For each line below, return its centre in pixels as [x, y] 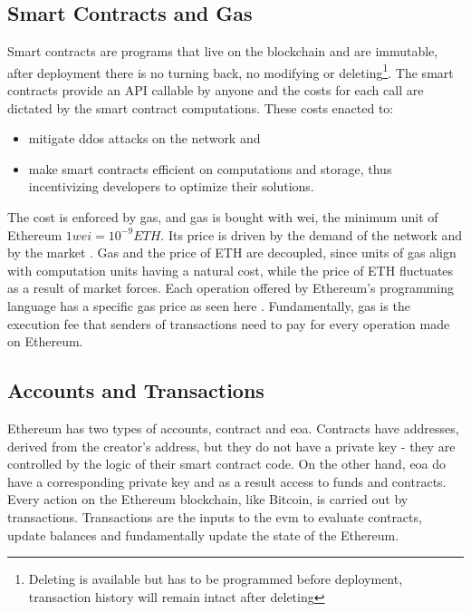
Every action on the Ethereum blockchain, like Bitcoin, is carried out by [208, 499]
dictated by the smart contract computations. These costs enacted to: [201, 107]
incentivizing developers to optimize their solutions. [171, 186]
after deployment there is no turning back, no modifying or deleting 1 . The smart [231, 71]
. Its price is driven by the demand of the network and [312, 234]
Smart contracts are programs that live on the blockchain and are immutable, [223, 51]
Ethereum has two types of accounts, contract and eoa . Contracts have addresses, [233, 427]
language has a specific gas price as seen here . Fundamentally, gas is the [209, 305]
